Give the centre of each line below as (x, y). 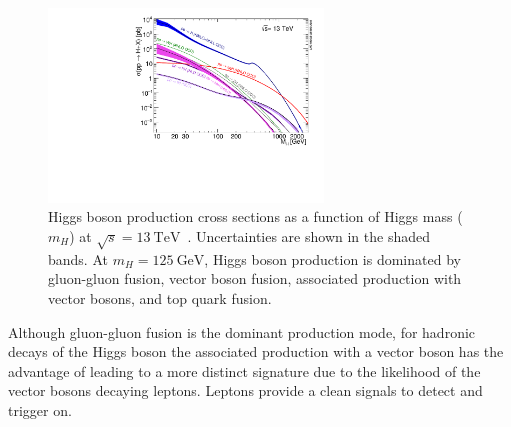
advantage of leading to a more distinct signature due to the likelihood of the (244, 370)
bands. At (78, 258)
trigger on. (40, 409)
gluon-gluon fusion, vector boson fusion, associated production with (255, 278)
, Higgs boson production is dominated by (332, 258)
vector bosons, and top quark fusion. (160, 297)
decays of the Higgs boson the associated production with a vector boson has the (256, 351)
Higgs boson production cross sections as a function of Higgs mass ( (255, 216)
